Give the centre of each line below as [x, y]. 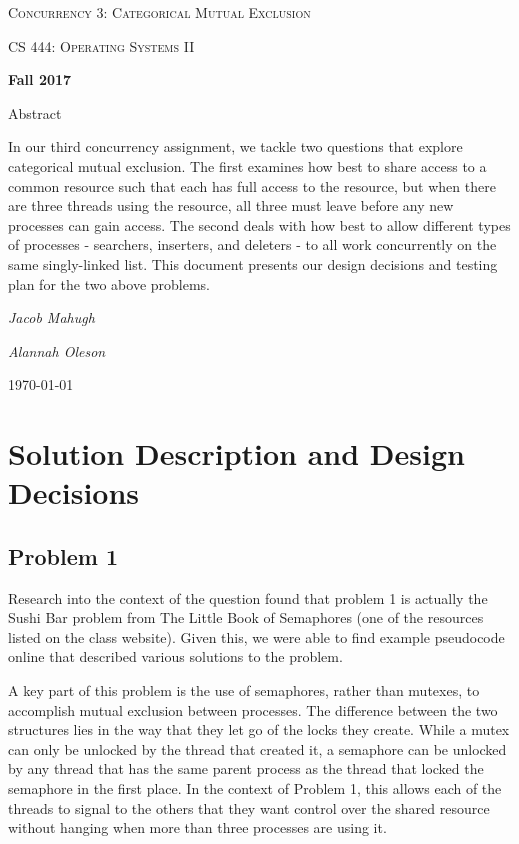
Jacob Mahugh [51, 317]
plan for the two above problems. [109, 283]
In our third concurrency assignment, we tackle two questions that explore [235, 146]
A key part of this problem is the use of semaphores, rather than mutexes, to [244, 690]
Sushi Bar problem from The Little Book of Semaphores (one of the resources [246, 617]
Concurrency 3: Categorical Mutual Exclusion [159, 12]
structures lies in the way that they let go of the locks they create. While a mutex [259, 729]
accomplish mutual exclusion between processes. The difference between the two [253, 709]
